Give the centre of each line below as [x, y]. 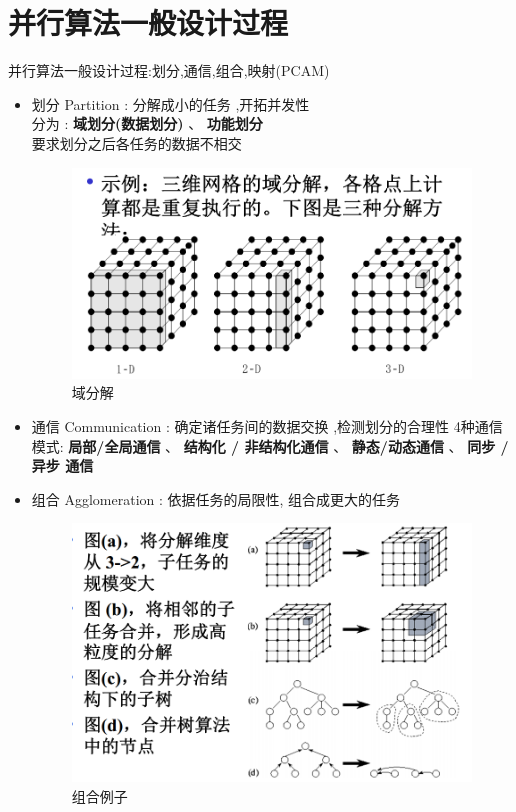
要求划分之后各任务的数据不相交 [136, 142]
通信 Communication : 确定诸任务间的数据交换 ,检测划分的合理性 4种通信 [267, 425]
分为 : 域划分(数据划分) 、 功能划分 [147, 123]
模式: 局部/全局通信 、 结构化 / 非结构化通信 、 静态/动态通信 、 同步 [263, 445]
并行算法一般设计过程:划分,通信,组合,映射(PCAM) [169, 70]
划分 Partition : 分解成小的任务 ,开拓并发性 [170, 103]
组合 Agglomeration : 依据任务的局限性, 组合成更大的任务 [216, 498]
